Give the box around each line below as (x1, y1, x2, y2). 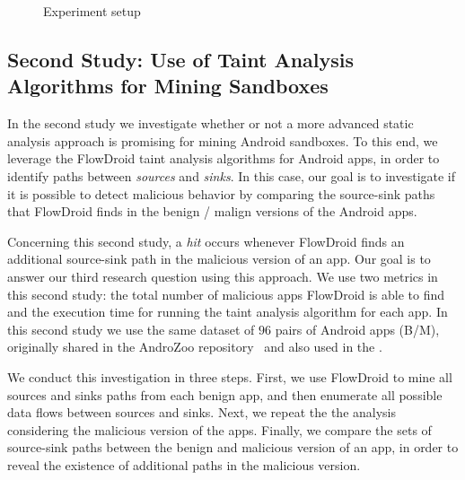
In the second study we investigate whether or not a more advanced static (7, 114, 414, 133)
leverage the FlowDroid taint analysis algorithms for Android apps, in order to (7, 149, 440, 168)
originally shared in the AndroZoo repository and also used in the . (7, 337, 382, 356)
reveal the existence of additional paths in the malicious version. (7, 455, 361, 474)
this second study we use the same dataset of (7, 319, 255, 338)
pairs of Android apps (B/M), (275, 319, 440, 338)
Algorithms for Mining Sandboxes (7, 72, 329, 100)
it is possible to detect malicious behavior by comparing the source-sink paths (7, 184, 435, 203)
